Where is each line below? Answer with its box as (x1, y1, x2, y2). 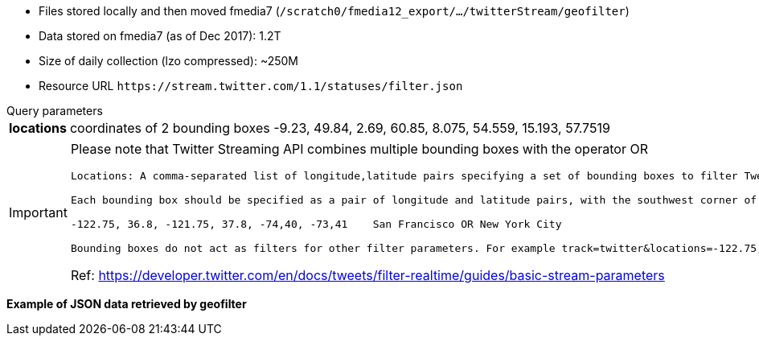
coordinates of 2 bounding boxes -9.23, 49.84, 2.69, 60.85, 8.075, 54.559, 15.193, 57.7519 (69, 120, 610, 136)
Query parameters (6, 104, 103, 117)
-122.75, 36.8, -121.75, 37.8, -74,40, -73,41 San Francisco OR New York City (70, 218, 562, 230)
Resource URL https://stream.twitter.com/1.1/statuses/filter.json (39, 79, 463, 93)
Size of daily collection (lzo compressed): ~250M (39, 54, 298, 68)
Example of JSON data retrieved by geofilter (6, 297, 247, 311)
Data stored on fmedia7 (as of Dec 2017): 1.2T (39, 29, 281, 43)
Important (9, 204, 68, 220)
